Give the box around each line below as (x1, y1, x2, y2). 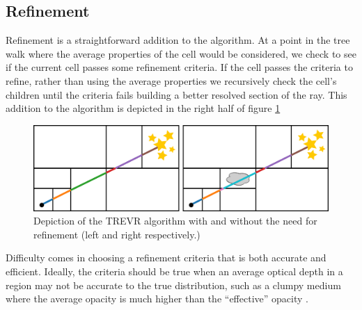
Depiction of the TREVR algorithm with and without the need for (33, 213, 317, 228)
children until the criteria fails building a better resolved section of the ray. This (6, 87, 347, 101)
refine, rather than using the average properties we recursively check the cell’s (6, 73, 337, 88)
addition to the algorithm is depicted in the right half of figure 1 (6, 101, 281, 115)
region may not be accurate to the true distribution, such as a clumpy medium (6, 277, 341, 292)
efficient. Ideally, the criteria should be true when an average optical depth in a (6, 263, 343, 278)
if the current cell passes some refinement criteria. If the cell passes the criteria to (6, 60, 353, 74)
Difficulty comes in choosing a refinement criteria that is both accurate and (6, 250, 326, 265)
